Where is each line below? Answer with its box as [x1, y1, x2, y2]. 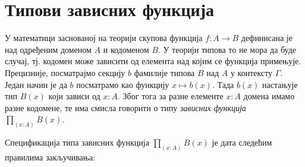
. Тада [212, 78, 234, 90]
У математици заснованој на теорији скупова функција [5, 31, 203, 44]
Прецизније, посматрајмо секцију [5, 66, 125, 78]
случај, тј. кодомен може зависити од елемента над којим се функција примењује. [5, 55, 301, 67]
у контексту [230, 66, 273, 78]
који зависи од [48, 90, 100, 102]
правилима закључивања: [5, 151, 96, 163]
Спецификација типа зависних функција [5, 136, 149, 149]
